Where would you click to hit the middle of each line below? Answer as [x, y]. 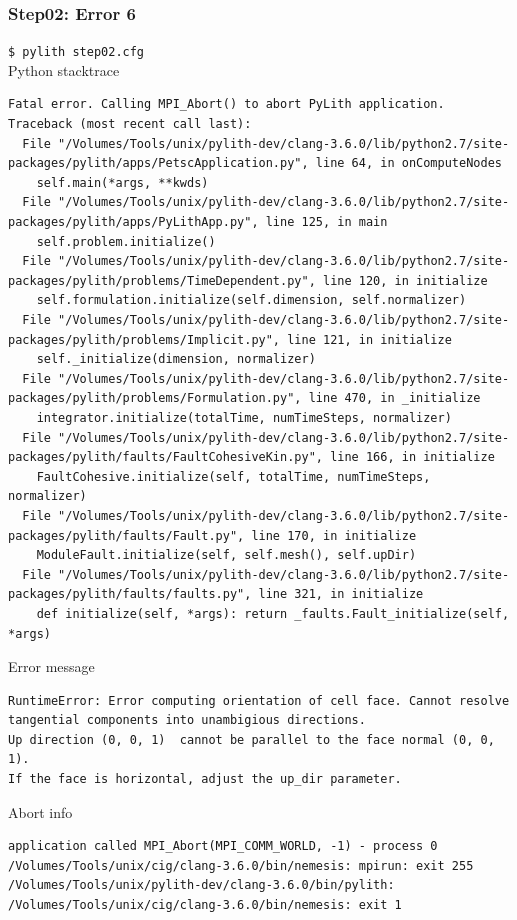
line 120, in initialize [405, 280]
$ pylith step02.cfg [76, 52]
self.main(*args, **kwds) [122, 182]
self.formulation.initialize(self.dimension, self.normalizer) [251, 300]
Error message [51, 666]
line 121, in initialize [369, 339]
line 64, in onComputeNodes [408, 163]
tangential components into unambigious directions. [187, 720]
